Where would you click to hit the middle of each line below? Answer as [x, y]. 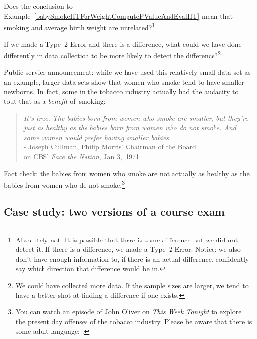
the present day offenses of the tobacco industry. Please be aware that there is [134, 321]
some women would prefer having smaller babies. [97, 137]
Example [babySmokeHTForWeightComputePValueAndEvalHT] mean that [118, 16]
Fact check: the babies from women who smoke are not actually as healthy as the [127, 173]
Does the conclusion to [38, 6]
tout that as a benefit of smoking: [55, 101]
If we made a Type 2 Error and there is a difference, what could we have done [123, 44]
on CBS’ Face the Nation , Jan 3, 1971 [81, 157]
